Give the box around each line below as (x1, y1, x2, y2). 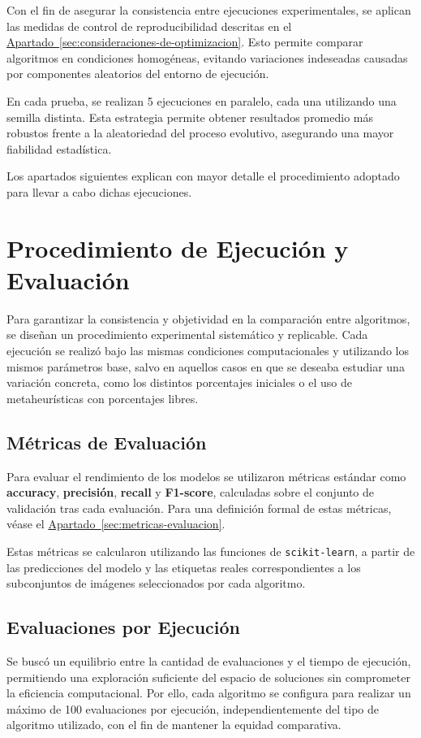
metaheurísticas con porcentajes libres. (6, 389, 199, 406)
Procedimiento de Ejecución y (6, 231, 349, 264)
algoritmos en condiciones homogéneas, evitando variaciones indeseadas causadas (6, 49, 408, 66)
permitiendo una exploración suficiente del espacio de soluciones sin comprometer (6, 668, 410, 685)
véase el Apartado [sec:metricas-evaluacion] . (6, 515, 226, 532)
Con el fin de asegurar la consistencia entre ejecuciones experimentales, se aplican (6, 2, 411, 18)
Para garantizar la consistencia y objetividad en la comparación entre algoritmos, (6, 310, 410, 327)
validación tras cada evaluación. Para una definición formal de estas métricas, (6, 499, 392, 516)
